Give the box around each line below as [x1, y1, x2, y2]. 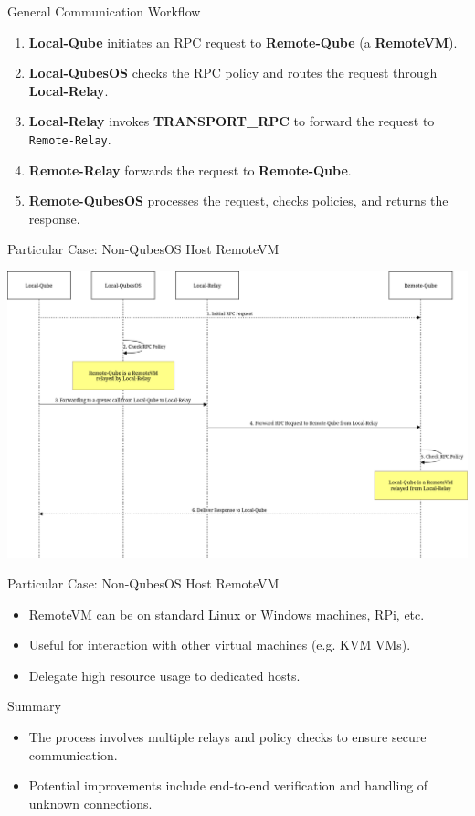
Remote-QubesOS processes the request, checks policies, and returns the [28, 191, 449, 210]
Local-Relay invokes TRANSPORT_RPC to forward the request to [28, 111, 435, 131]
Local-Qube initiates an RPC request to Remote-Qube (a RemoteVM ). [28, 32, 458, 51]
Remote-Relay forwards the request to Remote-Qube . [28, 160, 352, 179]
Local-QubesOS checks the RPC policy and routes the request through [28, 63, 438, 82]
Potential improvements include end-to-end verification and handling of [28, 776, 428, 795]
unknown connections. [28, 793, 153, 812]
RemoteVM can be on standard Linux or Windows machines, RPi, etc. [28, 604, 425, 623]
